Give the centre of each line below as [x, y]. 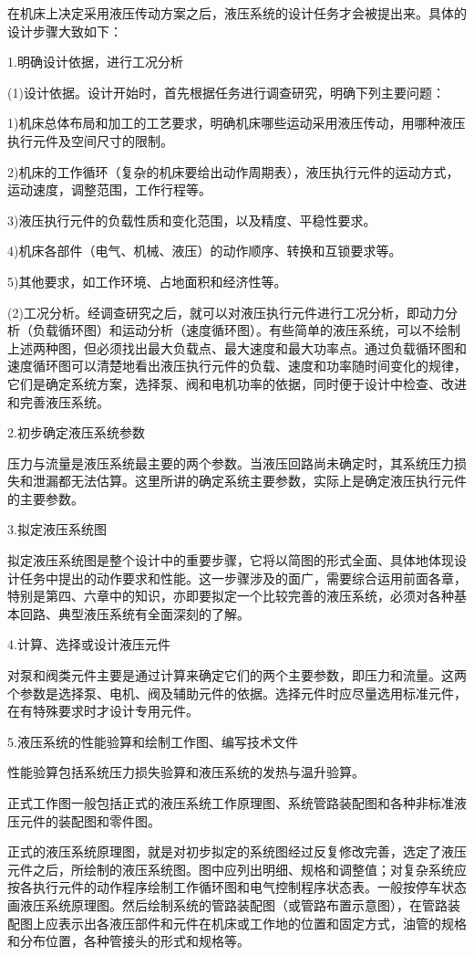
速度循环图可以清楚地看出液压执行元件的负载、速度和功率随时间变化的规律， [237, 366]
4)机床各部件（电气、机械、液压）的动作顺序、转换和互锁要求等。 [205, 251]
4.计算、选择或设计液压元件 [89, 644]
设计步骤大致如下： [65, 31]
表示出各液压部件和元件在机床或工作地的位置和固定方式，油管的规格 [262, 923]
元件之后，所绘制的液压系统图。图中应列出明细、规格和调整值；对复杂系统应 [237, 869]
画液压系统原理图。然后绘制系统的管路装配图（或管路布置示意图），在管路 [227, 904]
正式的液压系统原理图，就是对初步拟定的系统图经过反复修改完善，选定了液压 [237, 851]
